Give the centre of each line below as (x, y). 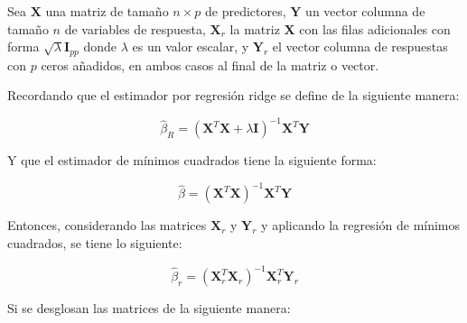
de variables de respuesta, (135, 28)
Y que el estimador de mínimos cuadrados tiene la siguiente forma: (192, 160)
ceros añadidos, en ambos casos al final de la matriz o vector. (210, 65)
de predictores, (246, 11)
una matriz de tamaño (107, 11)
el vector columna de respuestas (360, 46)
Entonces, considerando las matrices (107, 225)
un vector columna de (365, 11)
